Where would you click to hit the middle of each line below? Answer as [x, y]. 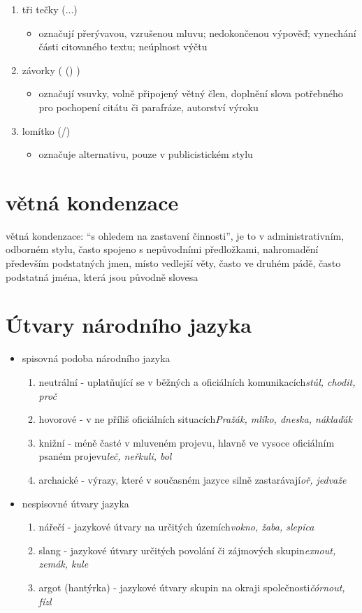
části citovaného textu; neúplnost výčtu [123, 46]
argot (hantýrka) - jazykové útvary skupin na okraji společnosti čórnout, [192, 587]
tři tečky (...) [50, 9]
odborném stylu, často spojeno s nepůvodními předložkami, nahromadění [162, 249]
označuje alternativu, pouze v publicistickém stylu [146, 154]
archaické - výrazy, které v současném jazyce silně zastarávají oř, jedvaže [193, 479]
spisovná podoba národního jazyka [96, 358]
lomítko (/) [46, 130]
